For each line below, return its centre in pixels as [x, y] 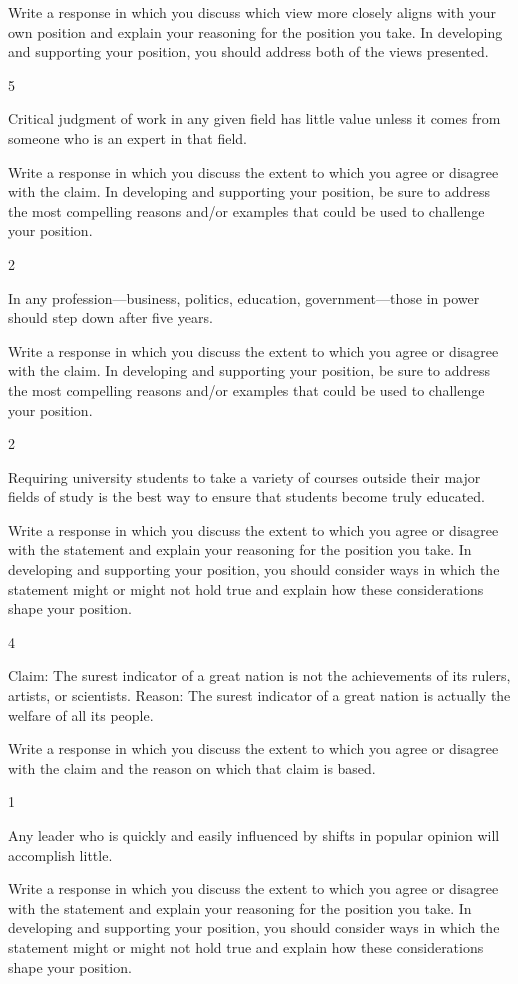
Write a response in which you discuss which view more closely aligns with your [252, 12]
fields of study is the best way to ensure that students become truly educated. [246, 496]
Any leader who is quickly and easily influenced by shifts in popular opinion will [254, 835]
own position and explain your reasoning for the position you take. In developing [255, 31]
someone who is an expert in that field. [127, 137]
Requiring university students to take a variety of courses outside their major [244, 476]
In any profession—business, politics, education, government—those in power [244, 297]
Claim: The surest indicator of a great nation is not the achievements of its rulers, [259, 675]
